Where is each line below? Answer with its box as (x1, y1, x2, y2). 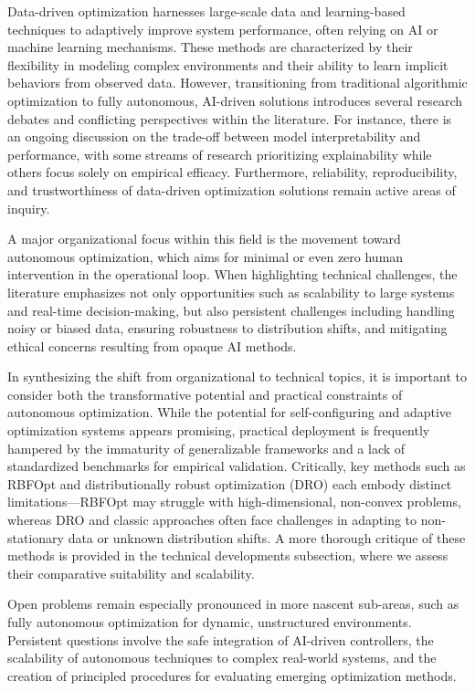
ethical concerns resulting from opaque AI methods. (7, 336, 297, 355)
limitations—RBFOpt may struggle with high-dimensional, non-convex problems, (7, 492, 461, 511)
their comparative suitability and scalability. (7, 563, 255, 582)
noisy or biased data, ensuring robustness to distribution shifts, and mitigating (7, 319, 448, 338)
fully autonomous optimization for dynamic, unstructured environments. (7, 612, 412, 631)
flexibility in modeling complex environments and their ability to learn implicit (7, 55, 449, 74)
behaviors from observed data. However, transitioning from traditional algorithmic (7, 73, 468, 92)
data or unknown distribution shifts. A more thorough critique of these (68, 528, 466, 547)
